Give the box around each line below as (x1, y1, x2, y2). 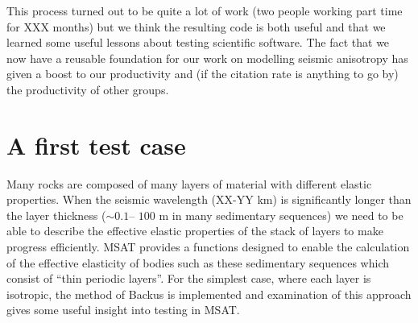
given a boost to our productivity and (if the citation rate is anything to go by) (6, 65, 399, 82)
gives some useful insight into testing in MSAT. (6, 301, 240, 318)
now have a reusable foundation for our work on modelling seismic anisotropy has (6, 49, 408, 66)
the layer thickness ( (6, 206, 106, 223)
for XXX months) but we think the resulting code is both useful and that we (6, 18, 386, 35)
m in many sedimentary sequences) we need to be (159, 206, 404, 223)
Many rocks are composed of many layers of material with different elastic (6, 175, 372, 192)
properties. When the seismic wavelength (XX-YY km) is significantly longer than (6, 191, 412, 208)
